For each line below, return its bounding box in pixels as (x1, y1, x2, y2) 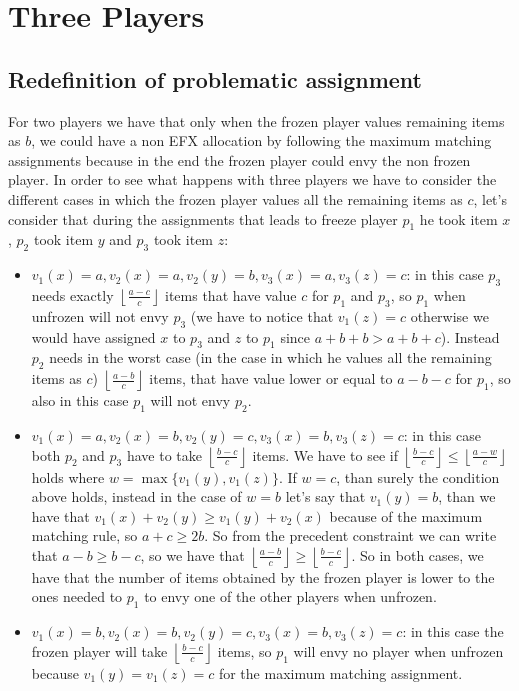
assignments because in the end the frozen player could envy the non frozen (8, 149, 471, 170)
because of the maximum (329, 505, 483, 526)
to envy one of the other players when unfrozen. (144, 586, 437, 607)
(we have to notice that (190, 305, 334, 326)
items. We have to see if (252, 444, 399, 465)
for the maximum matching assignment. (218, 662, 463, 683)
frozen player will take (31, 640, 168, 661)
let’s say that (285, 486, 366, 507)
